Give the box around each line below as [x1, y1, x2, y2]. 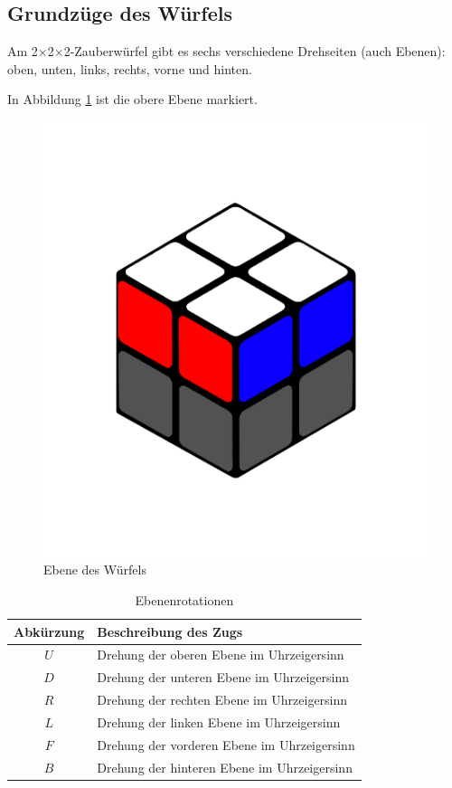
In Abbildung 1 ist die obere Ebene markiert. [7, 90, 258, 109]
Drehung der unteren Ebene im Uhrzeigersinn [97, 668, 350, 687]
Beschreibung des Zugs [97, 622, 243, 641]
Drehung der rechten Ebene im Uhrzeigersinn [97, 690, 348, 709]
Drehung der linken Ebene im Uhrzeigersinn [97, 713, 341, 732]
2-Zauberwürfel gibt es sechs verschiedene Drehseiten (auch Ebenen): [63, 42, 446, 61]
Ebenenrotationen [135, 591, 234, 610]
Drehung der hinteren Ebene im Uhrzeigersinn [97, 757, 353, 776]
